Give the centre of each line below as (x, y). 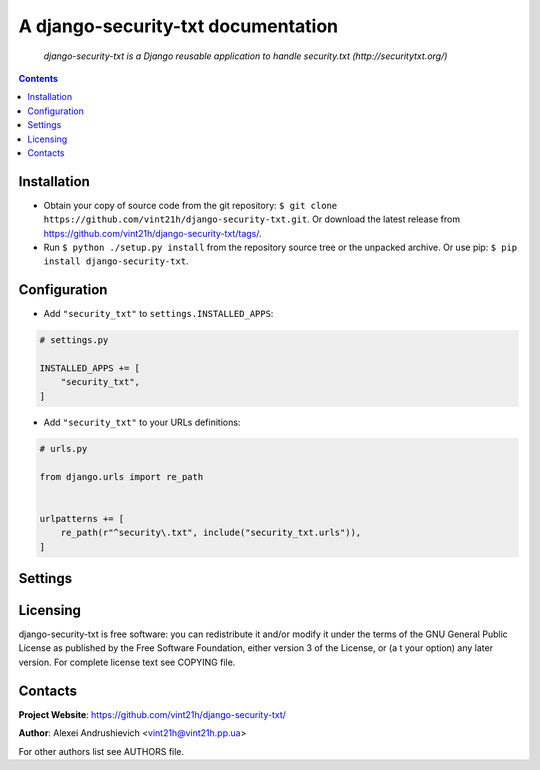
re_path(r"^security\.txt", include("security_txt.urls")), (211, 533)
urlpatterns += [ (82, 518)
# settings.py (74, 340)
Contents (38, 78)
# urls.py (63, 448)
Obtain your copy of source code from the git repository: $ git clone (190, 205)
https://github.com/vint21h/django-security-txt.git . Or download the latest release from (251, 219)
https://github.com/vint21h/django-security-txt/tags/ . (152, 233)
